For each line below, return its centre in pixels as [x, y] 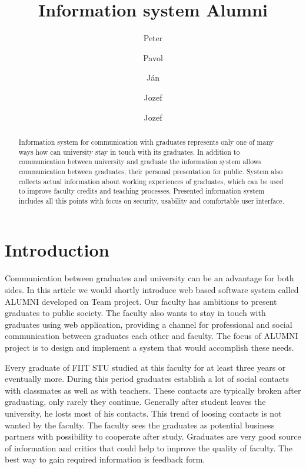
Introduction [57, 250]
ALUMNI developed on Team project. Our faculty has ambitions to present [141, 301]
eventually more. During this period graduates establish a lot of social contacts [147, 379]
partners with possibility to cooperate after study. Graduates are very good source [153, 436]
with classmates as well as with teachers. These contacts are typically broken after [153, 390]
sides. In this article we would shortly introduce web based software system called [152, 290]
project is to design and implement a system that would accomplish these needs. [149, 347]
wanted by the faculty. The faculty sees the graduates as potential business [140, 425]
